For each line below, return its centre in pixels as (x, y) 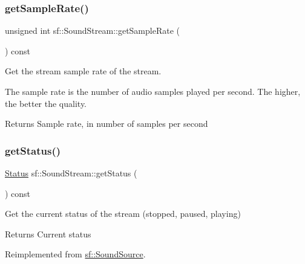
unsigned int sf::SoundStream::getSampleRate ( (92, 31)
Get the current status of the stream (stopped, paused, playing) (123, 214)
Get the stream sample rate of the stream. (83, 71)
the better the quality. (46, 103)
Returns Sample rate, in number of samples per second (107, 124)
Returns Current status (48, 233)
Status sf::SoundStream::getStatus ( (71, 173)
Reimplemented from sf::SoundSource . (75, 254)
